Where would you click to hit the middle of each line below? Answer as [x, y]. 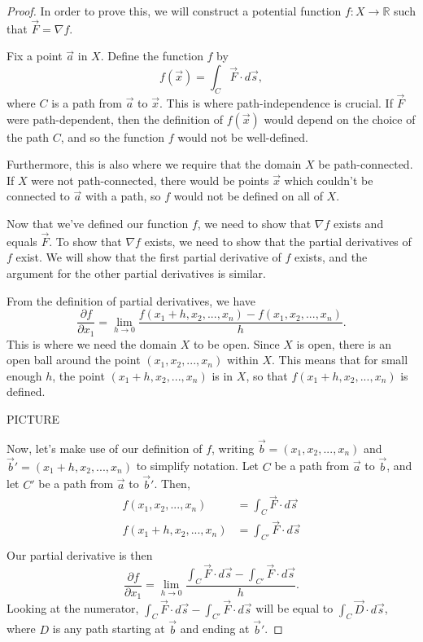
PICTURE [33, 419]
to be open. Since [236, 343]
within [242, 360]
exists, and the [331, 257]
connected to [38, 196]
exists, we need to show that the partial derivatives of [278, 241]
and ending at [215, 629]
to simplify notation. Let [198, 466]
